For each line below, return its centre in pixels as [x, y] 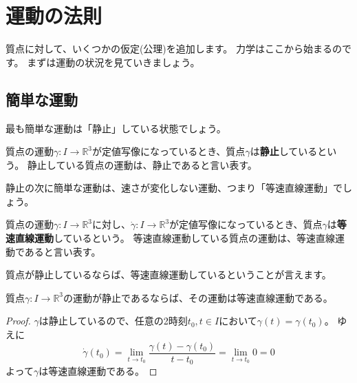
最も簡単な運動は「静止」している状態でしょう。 [116, 128]
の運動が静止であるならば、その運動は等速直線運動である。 [198, 297]
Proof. [18, 321]
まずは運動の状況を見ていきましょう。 [113, 62]
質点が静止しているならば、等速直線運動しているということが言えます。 [169, 275]
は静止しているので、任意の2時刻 [113, 321]
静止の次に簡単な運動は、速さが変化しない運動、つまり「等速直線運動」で [174, 188]
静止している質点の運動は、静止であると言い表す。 [142, 164]
